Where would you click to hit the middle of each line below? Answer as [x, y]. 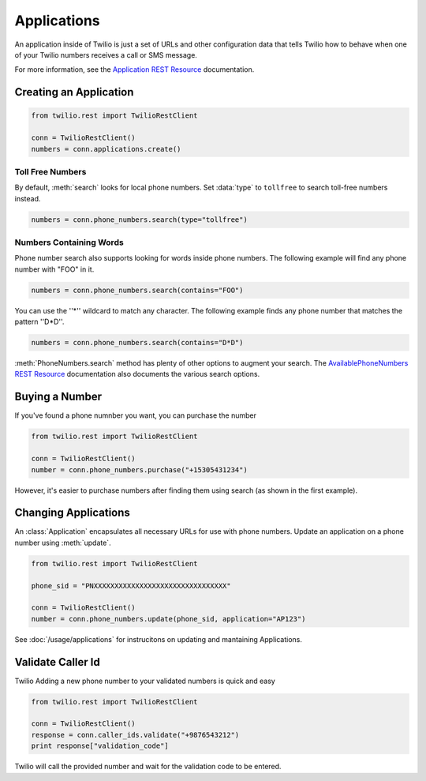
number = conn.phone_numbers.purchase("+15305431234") [139, 469]
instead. [28, 198]
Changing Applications [72, 513]
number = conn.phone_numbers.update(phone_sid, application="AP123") [168, 619]
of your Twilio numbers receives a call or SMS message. [106, 54]
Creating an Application [74, 92]
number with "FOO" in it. [54, 269]
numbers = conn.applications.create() [106, 149]
